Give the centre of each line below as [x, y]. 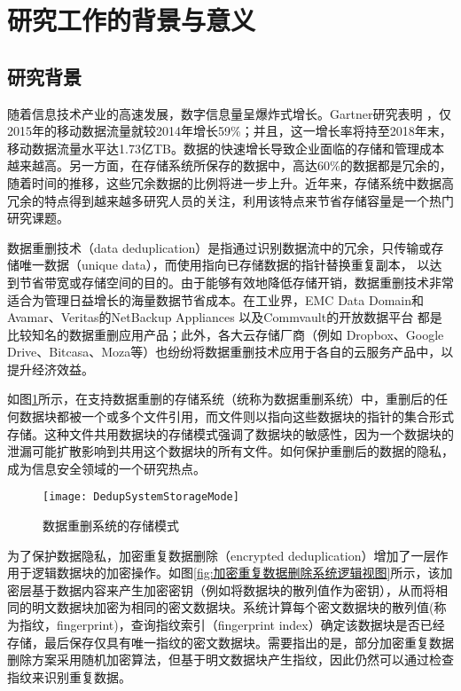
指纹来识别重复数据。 [69, 676]
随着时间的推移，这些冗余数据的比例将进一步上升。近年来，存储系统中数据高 [230, 182]
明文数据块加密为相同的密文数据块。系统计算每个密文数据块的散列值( [233, 607]
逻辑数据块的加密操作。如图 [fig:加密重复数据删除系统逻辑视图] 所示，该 [236, 573]
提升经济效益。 [51, 369]
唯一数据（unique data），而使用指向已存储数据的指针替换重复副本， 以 [224, 265]
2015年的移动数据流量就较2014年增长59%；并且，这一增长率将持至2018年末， [230, 131]
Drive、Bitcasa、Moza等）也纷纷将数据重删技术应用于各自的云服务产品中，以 [230, 352]
